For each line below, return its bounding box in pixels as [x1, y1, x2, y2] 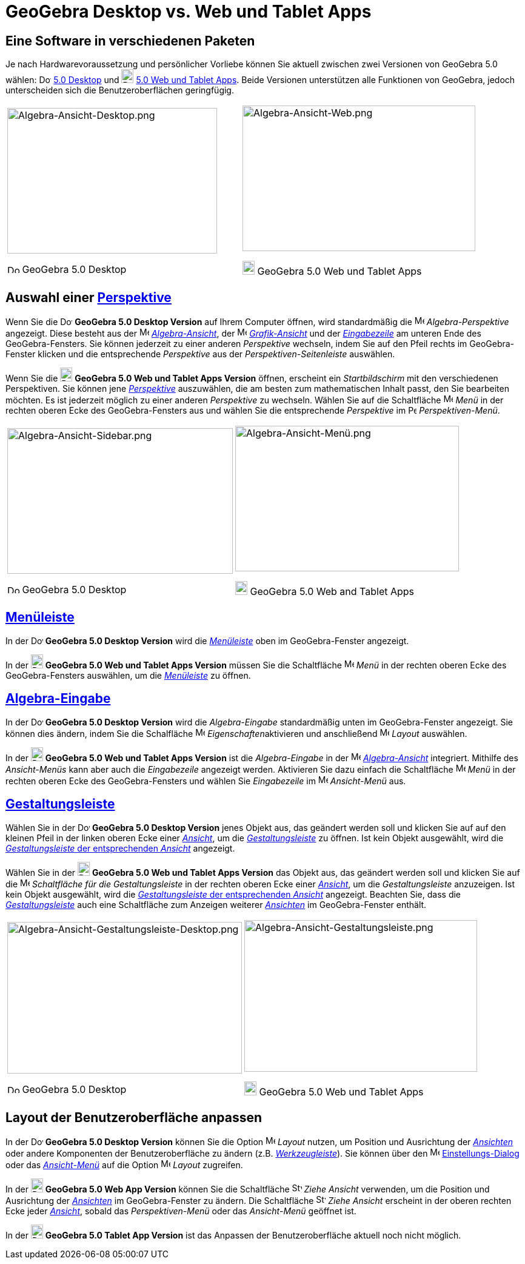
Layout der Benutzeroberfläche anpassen [5, 1109, 262, 1125]
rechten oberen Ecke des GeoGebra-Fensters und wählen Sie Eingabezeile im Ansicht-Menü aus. [5, 775, 406, 786]
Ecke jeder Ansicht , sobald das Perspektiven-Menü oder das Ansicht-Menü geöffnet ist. [5, 1206, 356, 1217]
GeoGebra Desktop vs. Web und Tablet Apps [5, 1, 372, 22]
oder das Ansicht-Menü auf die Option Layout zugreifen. [5, 1160, 243, 1171]
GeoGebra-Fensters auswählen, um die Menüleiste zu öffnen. [5, 670, 251, 681]
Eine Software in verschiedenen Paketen [5, 33, 255, 49]
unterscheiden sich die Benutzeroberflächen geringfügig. [5, 85, 234, 96]
